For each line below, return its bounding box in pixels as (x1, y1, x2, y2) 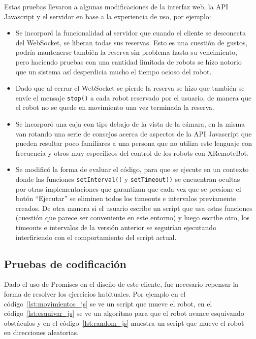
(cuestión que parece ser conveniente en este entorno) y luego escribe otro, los (15, 212, 250, 223)
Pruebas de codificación (4, 256, 127, 271)
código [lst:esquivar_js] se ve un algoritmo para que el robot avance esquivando (4, 308, 244, 318)
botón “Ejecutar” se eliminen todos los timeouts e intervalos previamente (15, 193, 236, 203)
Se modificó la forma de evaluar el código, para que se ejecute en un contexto (15, 164, 249, 174)
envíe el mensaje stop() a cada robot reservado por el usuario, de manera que (15, 92, 252, 102)
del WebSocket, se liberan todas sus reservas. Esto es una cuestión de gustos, (15, 37, 248, 47)
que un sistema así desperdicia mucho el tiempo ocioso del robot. (15, 66, 212, 76)
